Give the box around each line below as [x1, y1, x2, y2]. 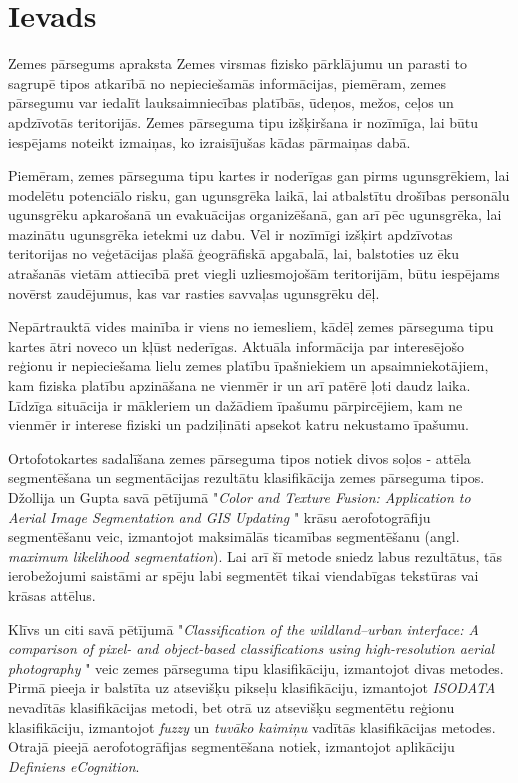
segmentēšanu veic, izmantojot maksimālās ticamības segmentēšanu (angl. [8, 526, 460, 547]
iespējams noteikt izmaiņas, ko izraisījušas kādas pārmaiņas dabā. [8, 131, 411, 152]
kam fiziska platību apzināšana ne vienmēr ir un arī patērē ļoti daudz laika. [8, 375, 471, 396]
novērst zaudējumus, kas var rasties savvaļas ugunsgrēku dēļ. [8, 282, 380, 303]
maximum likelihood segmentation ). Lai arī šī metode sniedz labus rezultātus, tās [8, 545, 502, 566]
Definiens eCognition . [8, 755, 140, 776]
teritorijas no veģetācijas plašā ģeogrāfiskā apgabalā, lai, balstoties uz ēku [8, 243, 459, 264]
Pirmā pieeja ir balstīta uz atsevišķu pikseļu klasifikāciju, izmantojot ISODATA [8, 677, 496, 698]
